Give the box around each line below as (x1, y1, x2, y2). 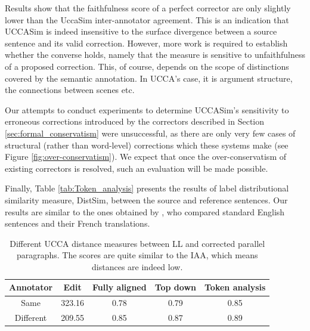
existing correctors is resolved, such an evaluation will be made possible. (5, 162, 268, 174)
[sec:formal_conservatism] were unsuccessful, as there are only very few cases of (5, 126, 296, 139)
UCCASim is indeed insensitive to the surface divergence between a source (5, 25, 277, 38)
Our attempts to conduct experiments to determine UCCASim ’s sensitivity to (5, 103, 289, 116)
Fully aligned (92, 281, 147, 293)
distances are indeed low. (92, 260, 183, 273)
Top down (154, 281, 196, 293)
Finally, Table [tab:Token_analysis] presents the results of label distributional (5, 182, 289, 194)
